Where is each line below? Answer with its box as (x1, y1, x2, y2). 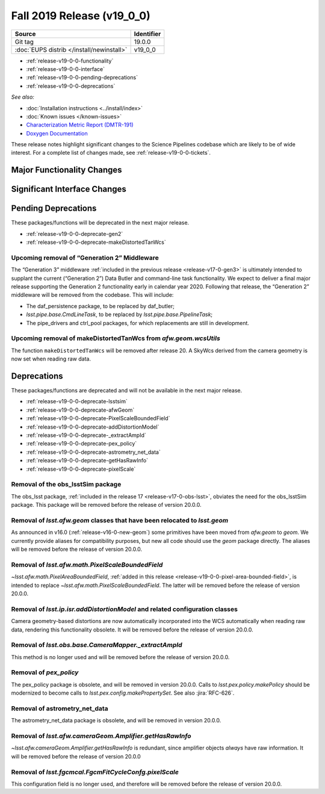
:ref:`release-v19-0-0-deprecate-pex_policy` (26, 440, 137, 447)
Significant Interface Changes (11, 184, 126, 194)
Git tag (14, 37, 34, 46)
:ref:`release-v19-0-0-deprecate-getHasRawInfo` (26, 457, 149, 464)
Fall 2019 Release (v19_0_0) (11, 9, 150, 22)
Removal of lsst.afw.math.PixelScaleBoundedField (11, 560, 163, 569)
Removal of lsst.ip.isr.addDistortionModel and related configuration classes (11, 605, 238, 613)
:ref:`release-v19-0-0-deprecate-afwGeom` (26, 406, 135, 414)
